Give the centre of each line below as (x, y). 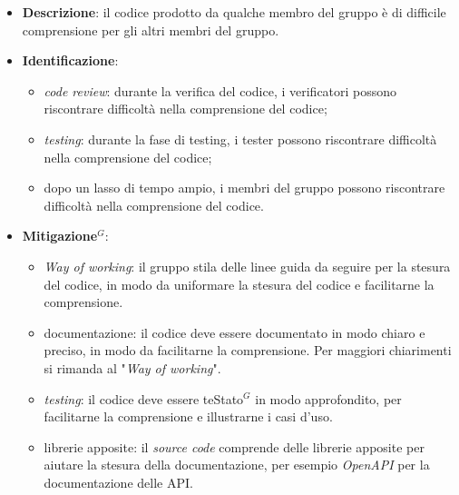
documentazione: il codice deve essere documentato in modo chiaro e (234, 332)
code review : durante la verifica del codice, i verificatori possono (220, 90)
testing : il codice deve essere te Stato (144, 398)
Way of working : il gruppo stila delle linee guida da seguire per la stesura (247, 266)
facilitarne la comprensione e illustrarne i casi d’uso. (188, 416)
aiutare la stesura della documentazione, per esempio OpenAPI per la (237, 465)
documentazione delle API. (118, 482)
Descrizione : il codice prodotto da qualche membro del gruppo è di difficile (234, 12)
